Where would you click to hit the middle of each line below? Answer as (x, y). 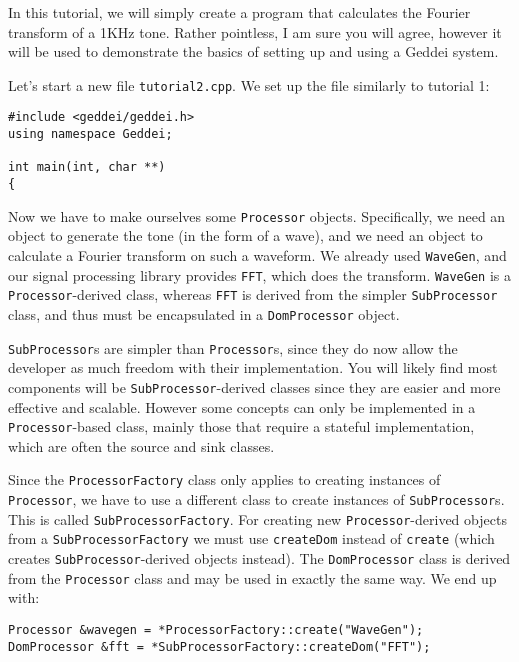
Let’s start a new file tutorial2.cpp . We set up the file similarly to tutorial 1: (249, 84)
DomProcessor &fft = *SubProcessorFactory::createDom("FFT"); (219, 646)
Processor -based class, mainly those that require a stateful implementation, (241, 426)
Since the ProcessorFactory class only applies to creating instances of (224, 479)
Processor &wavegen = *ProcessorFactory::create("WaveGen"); (216, 629)
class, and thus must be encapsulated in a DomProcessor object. (204, 313)
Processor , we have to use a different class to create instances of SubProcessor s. (256, 499)
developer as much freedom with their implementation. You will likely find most (253, 367)
